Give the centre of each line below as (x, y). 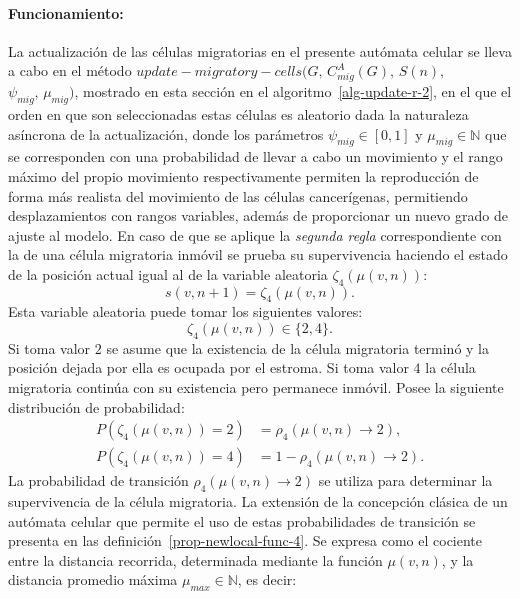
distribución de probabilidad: (96, 406)
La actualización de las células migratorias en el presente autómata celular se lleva (260, 50)
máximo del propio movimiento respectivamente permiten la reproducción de (243, 175)
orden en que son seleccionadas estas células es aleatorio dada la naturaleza (238, 113)
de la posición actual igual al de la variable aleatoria (168, 273)
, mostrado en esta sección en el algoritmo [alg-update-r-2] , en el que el (293, 91)
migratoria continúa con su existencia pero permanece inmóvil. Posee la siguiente (256, 387)
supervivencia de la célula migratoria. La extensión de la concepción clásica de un (258, 501)
